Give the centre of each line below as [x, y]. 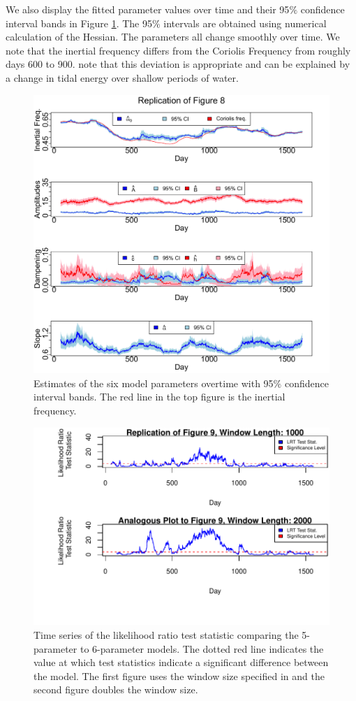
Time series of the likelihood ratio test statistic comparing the [166, 634]
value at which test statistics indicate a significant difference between [181, 662]
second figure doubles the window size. [116, 689]
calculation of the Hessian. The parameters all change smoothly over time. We [173, 37]
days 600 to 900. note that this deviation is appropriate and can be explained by [178, 64]
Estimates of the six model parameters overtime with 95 [154, 383]
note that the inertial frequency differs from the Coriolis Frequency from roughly [178, 50]
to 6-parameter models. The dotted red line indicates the [202, 648]
